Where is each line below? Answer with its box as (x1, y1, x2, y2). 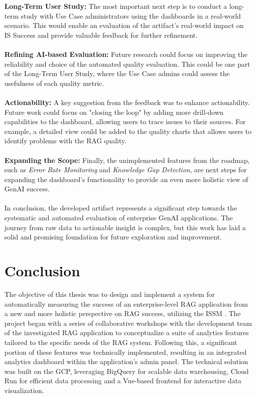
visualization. (4, 385, 44, 395)
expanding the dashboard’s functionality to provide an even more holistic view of (4, 174, 248, 184)
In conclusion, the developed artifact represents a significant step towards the (4, 203, 237, 213)
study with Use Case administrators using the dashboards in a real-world (21, 10, 241, 21)
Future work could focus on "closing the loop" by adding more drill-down (4, 106, 224, 117)
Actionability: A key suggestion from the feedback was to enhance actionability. (4, 97, 250, 107)
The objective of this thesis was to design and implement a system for (4, 289, 215, 299)
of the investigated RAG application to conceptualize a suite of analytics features (4, 327, 249, 338)
